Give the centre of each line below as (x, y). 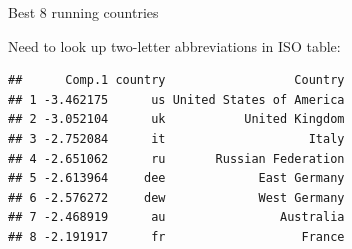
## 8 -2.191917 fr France (176, 236)
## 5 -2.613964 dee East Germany (176, 178)
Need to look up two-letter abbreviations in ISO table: (174, 45)
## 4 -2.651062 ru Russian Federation (176, 158)
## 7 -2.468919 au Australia (176, 217)
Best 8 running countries (83, 12)
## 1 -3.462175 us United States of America (176, 99)
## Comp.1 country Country (176, 80)
